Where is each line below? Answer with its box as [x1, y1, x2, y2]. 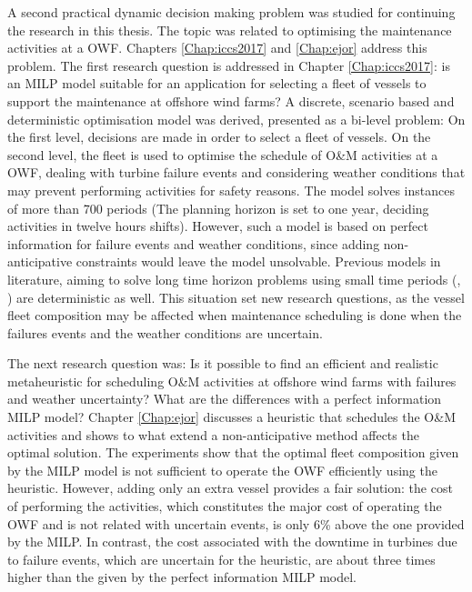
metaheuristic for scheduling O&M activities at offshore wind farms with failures [7, 371, 457, 390]
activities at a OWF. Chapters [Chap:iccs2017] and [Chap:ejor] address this [7, 38, 427, 57]
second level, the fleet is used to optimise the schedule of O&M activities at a [7, 145, 438, 164]
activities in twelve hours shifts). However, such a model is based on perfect [7, 216, 428, 236]
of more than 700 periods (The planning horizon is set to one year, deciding [7, 198, 429, 217]
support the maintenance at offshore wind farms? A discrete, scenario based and [7, 91, 455, 110]
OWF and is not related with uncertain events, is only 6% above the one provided [7, 514, 465, 533]
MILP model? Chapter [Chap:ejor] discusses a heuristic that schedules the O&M [7, 407, 456, 426]
